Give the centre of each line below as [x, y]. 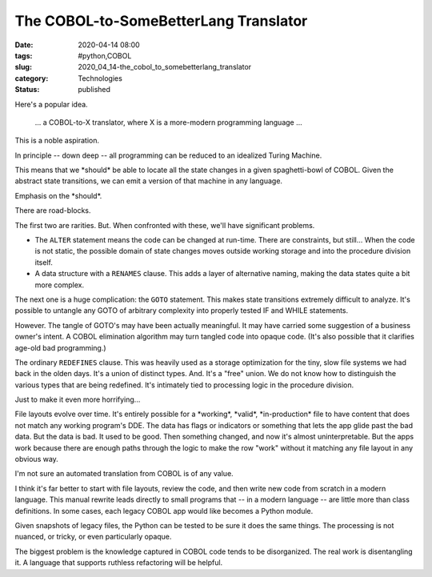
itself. [44, 262]
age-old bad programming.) [61, 347]
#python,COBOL [105, 55]
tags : [24, 55]
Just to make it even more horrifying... [78, 399]
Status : [27, 90]
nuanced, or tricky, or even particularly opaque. [93, 537]
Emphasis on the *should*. [58, 195]
